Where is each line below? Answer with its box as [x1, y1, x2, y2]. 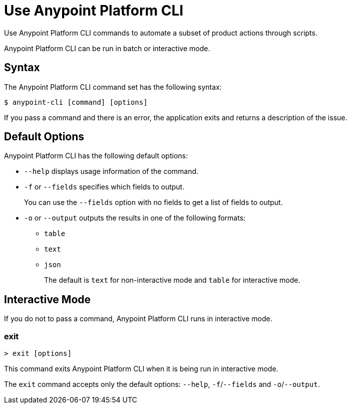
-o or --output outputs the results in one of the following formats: [24, 214, 246, 223]
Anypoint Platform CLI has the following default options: [4, 151, 188, 160]
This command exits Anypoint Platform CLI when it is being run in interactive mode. [4, 364, 278, 373]
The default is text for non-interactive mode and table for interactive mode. [44, 276, 300, 285]
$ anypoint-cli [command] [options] [4, 98, 148, 106]
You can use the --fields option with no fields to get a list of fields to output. [24, 198, 283, 207]
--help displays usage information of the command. [24, 167, 199, 176]
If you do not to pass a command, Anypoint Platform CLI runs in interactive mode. [4, 314, 272, 323]
